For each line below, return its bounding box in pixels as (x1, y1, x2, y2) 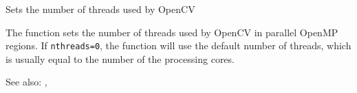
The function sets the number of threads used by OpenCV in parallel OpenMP (6, 25, 338, 39)
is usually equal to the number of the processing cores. (6, 51, 235, 66)
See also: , (6, 75, 47, 89)
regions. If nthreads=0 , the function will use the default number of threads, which (6, 38, 351, 53)
